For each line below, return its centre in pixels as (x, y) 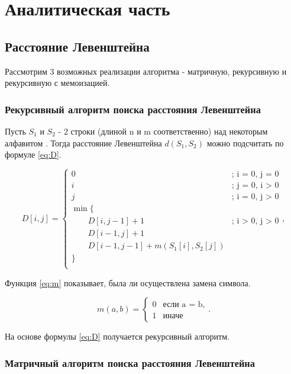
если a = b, (184, 305)
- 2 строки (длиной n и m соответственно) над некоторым (163, 131)
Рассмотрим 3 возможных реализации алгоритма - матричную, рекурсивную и (146, 71)
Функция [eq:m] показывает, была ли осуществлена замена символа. (128, 282)
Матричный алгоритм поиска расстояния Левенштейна (130, 362)
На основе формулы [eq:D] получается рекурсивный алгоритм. (117, 336)
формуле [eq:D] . (33, 154)
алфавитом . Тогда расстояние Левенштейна (83, 143)
